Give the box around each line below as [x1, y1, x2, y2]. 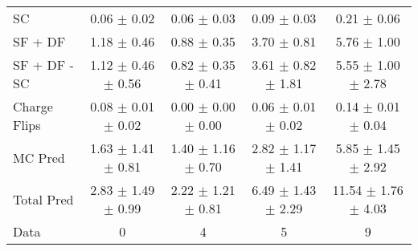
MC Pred [13, 148, 65, 167]
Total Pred [13, 189, 74, 208]
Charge [13, 97, 53, 115]
